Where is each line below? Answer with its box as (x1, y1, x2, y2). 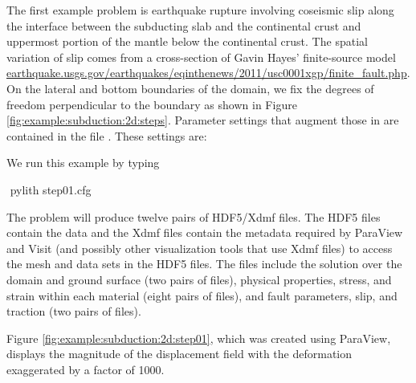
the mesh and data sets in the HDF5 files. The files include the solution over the (6, 255, 402, 272)
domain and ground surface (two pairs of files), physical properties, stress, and (6, 271, 392, 287)
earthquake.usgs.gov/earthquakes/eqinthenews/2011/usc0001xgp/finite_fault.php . (6, 64, 410, 81)
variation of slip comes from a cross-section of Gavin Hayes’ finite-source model (6, 48, 396, 65)
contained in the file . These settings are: (6, 127, 207, 144)
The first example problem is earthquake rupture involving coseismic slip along (6, 2, 394, 18)
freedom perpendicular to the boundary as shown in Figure (6, 96, 297, 112)
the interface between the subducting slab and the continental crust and (6, 17, 361, 34)
